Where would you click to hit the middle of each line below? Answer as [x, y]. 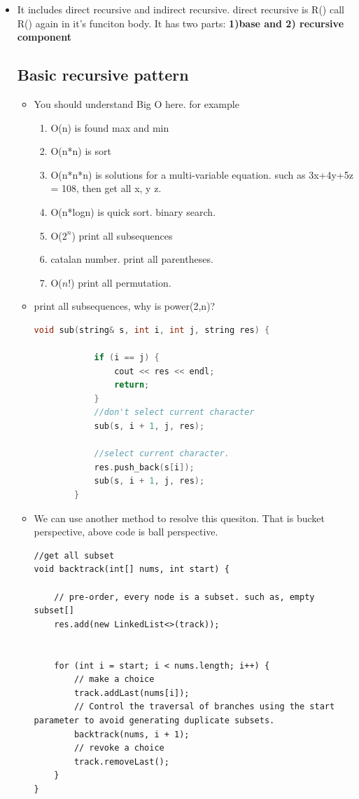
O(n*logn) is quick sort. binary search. [133, 211]
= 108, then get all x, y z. [106, 188]
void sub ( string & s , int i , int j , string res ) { [152, 330]
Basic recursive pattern [103, 75]
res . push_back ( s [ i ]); [144, 467]
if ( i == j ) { [127, 358]
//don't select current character [174, 412]
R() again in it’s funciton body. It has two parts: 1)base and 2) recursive [181, 23]
